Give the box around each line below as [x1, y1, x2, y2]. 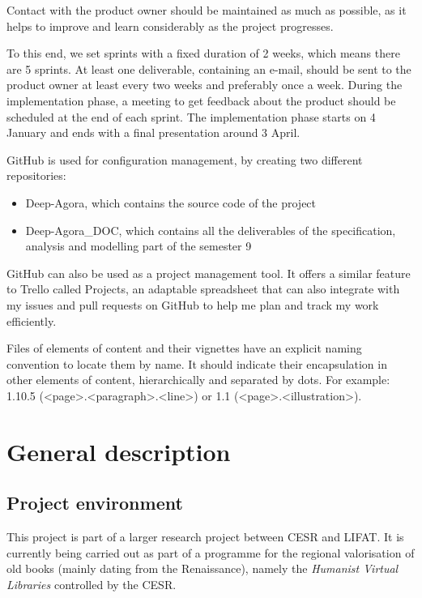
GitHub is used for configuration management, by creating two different [6, 151, 363, 168]
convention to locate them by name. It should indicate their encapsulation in [6, 355, 387, 372]
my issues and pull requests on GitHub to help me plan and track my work [6, 296, 379, 313]
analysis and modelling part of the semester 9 [25, 237, 252, 254]
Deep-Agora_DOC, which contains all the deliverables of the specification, [25, 221, 396, 238]
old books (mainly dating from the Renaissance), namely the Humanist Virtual [6, 560, 399, 577]
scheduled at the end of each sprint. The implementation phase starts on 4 [6, 108, 376, 125]
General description [6, 434, 231, 468]
